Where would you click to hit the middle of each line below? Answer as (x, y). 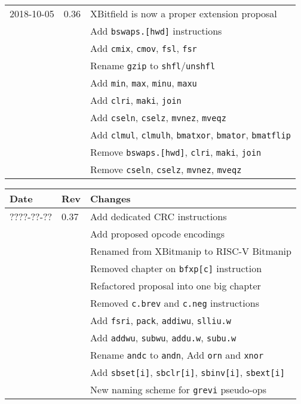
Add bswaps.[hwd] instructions (156, 31)
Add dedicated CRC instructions (159, 216)
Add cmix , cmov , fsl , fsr (144, 48)
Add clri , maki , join (136, 100)
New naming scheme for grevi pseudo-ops (179, 389)
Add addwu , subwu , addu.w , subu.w (163, 337)
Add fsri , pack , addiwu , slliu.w (161, 320)
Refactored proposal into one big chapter (176, 286)
